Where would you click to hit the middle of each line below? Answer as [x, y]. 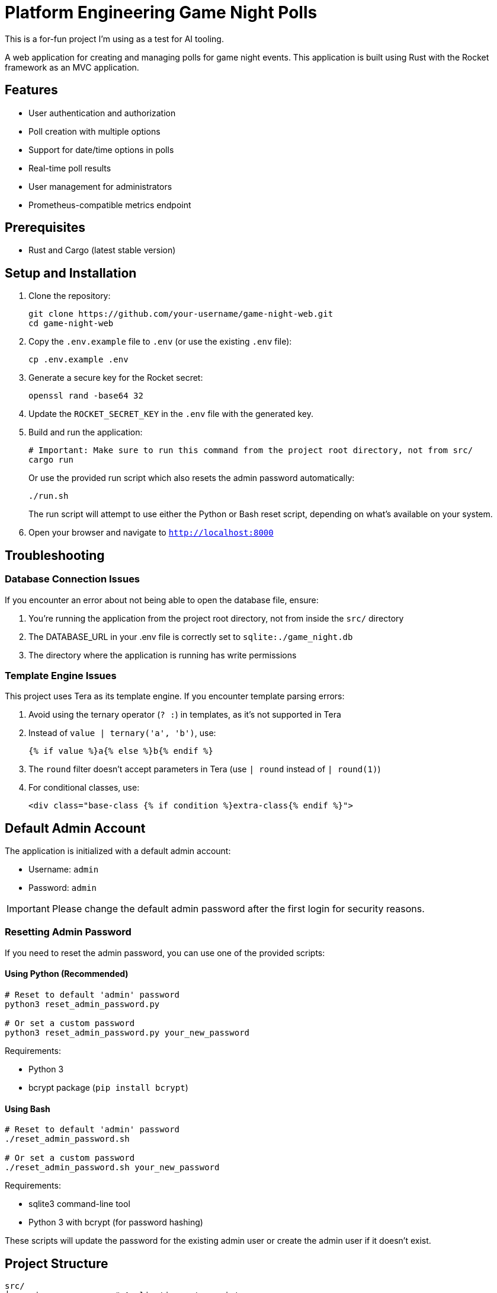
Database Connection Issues [73, 579]
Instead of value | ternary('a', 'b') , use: [122, 733]
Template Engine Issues [61, 675]
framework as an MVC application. [72, 67]
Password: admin [62, 888]
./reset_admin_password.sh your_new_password [112, 1168]
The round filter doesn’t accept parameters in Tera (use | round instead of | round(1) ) [205, 769]
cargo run [51, 460]
